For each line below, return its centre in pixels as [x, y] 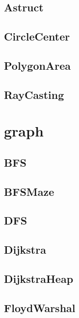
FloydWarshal [40, 307]
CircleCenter [37, 36]
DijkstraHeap [39, 279]
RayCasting [34, 94]
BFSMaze [29, 191]
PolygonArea [37, 65]
